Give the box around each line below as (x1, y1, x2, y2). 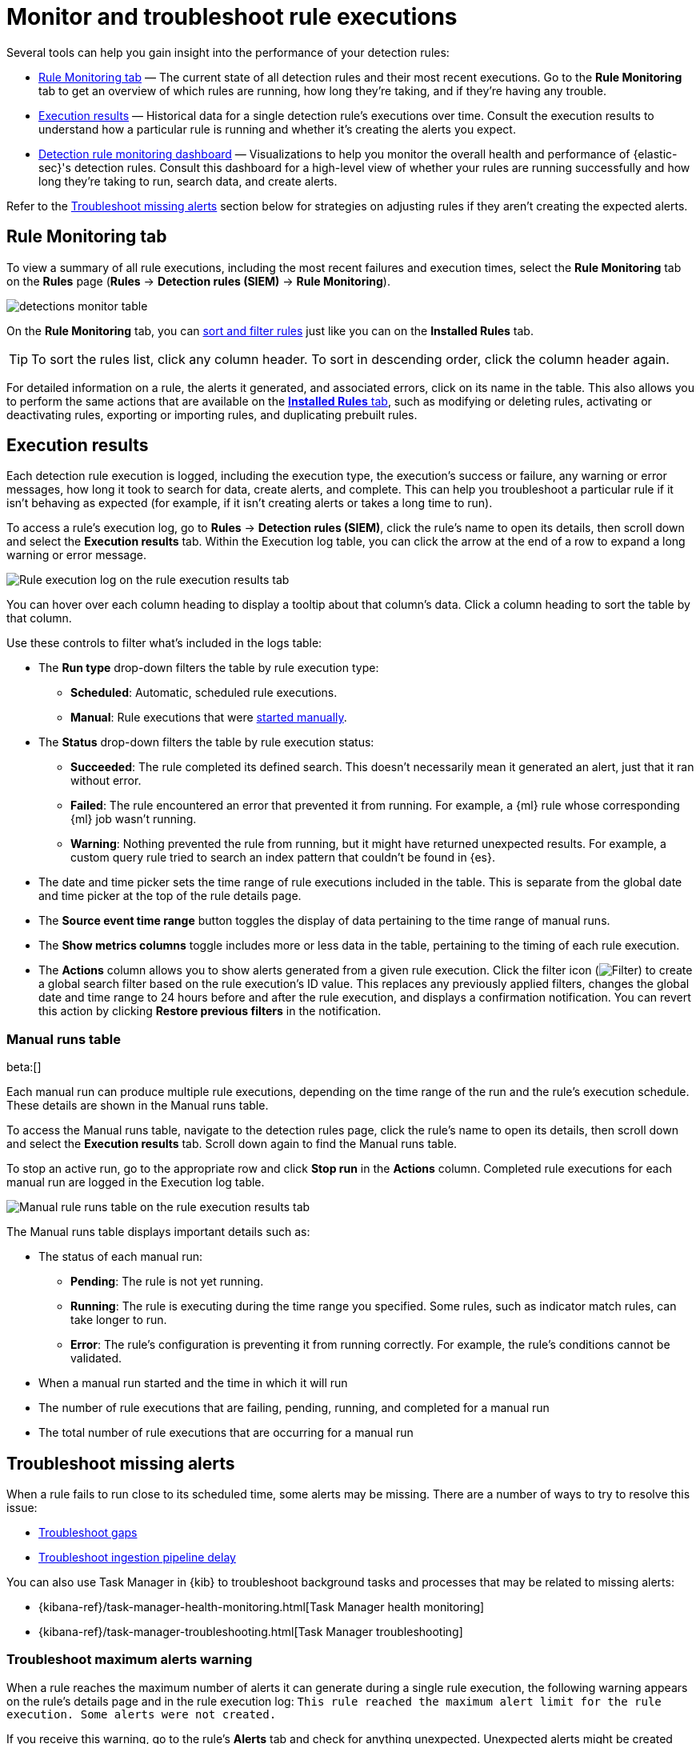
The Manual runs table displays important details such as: (6, 1225, 310, 1239)
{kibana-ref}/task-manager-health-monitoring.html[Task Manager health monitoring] (38, 1600, 485, 1614)
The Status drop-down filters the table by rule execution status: (38, 735, 374, 750)
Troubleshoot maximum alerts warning (6, 1651, 253, 1668)
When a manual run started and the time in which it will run (38, 1376, 348, 1390)
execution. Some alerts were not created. (6, 1707, 277, 1721)
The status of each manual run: (38, 1250, 203, 1264)
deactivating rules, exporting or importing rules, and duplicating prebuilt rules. (6, 407, 418, 422)
